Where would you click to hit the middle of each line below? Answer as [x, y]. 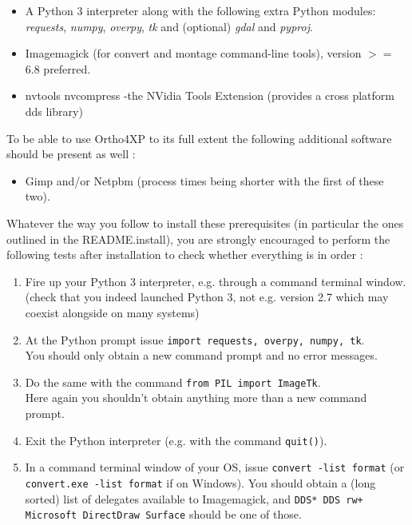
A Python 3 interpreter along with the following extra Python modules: [200, 10]
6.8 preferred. [58, 68]
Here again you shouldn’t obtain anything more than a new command [196, 398]
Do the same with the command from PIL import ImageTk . [173, 382]
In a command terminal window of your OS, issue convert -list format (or [215, 467]
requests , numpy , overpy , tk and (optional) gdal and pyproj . [169, 26]
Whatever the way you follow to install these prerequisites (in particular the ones [205, 223]
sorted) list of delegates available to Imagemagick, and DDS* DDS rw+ [194, 498]
